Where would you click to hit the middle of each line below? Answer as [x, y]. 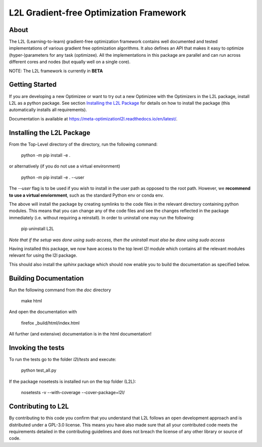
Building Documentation [47, 278]
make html [32, 300]
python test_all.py [39, 370]
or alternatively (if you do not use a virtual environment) [65, 166]
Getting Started [33, 85]
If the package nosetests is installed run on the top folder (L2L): [73, 381]
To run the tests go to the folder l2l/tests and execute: [63, 360]
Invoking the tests [37, 348]
